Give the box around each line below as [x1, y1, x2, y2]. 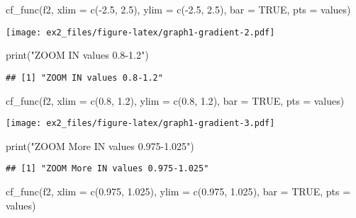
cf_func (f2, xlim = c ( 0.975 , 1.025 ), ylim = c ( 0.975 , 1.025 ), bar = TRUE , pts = [6, 184, 351, 198]
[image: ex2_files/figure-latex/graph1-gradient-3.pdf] [6, 118, 275, 129]
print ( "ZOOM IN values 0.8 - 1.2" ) [6, 47, 149, 62]
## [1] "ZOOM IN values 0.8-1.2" [6, 72, 163, 83]
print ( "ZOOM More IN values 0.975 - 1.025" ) [6, 138, 194, 153]
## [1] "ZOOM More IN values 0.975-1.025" [6, 163, 209, 174]
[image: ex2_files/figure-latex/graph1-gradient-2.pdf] [6, 27, 275, 38]
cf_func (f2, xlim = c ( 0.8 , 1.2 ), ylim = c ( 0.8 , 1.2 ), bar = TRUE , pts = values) [6, 93, 345, 108]
